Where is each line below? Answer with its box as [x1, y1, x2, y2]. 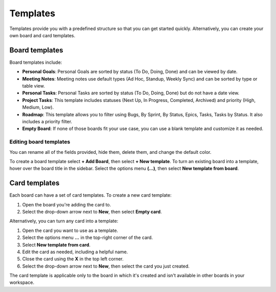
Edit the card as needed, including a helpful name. [22, 249, 128, 255]
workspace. [9, 279, 34, 285]
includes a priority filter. [22, 118, 73, 124]
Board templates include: [9, 59, 62, 65]
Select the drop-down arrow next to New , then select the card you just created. [22, 263, 190, 269]
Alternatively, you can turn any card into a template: [9, 218, 119, 224]
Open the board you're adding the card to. [22, 201, 111, 207]
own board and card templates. [9, 32, 76, 38]
